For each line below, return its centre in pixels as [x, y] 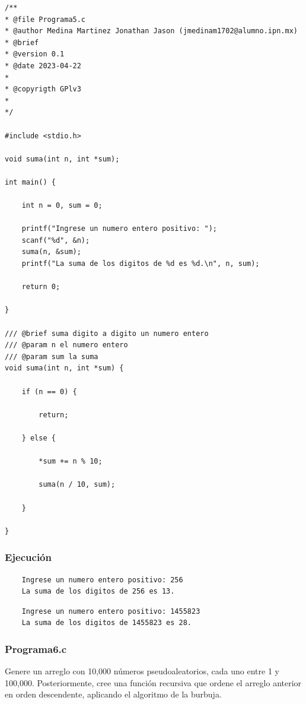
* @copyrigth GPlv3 [43, 89]
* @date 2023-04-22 [43, 66]
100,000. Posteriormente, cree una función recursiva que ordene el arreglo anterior [153, 682]
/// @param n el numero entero [66, 345]
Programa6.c [36, 648]
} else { [39, 438]
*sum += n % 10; [71, 462]
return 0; [41, 287]
